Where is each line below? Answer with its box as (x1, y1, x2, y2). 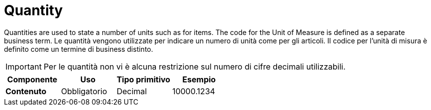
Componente (7, 74, 58, 84)
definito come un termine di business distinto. (4, 44, 153, 53)
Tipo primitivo (116, 74, 170, 84)
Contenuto (5, 86, 47, 96)
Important (5, 61, 42, 72)
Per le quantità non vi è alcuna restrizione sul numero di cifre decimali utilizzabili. (43, 61, 346, 72)
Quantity (4, 2, 63, 19)
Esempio (182, 74, 216, 84)
